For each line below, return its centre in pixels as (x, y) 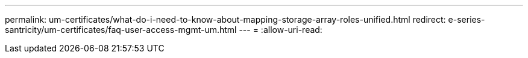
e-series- (467, 19)
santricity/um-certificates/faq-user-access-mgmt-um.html (121, 30)
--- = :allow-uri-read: (281, 30)
